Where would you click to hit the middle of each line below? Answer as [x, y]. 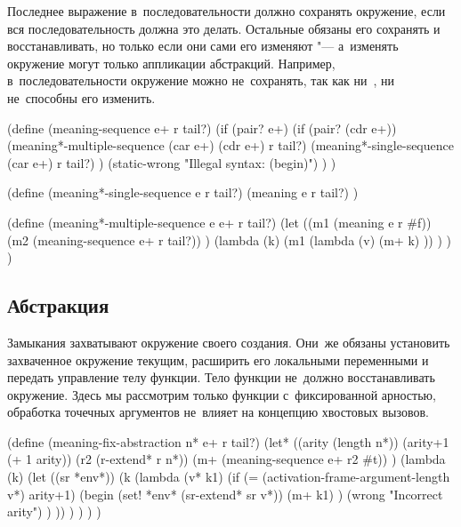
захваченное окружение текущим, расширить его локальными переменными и [218, 359]
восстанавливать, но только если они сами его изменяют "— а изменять [203, 46]
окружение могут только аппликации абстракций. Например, [171, 63]
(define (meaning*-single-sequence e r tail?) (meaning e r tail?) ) [183, 192]
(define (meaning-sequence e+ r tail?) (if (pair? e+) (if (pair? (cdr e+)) [202, 128]
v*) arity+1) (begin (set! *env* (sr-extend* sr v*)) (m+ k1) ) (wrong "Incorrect [225, 494]
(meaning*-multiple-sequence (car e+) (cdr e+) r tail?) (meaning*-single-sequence [230, 145]
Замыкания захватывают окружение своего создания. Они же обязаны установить [229, 342]
